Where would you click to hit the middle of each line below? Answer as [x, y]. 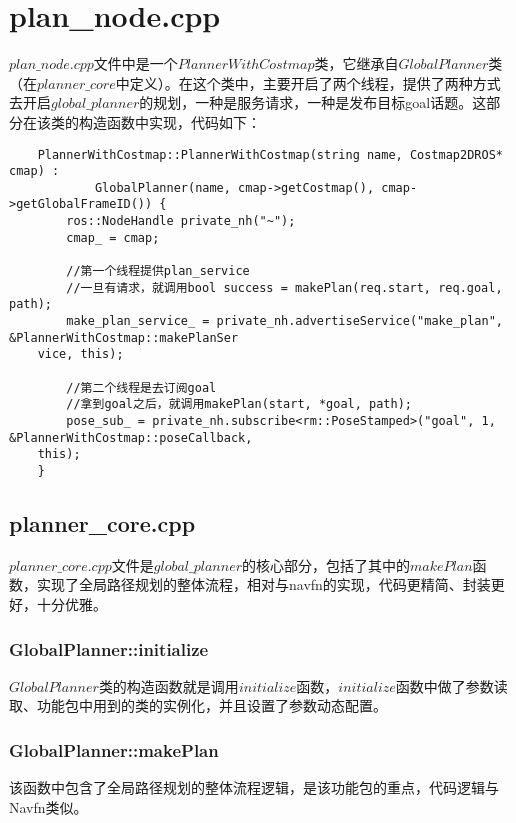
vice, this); [80, 354]
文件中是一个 [135, 63]
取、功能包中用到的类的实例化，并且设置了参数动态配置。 [198, 705]
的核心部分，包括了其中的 [326, 564]
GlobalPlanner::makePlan [114, 749]
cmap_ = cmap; [113, 237]
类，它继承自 [356, 63]
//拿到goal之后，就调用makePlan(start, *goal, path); [239, 404]
